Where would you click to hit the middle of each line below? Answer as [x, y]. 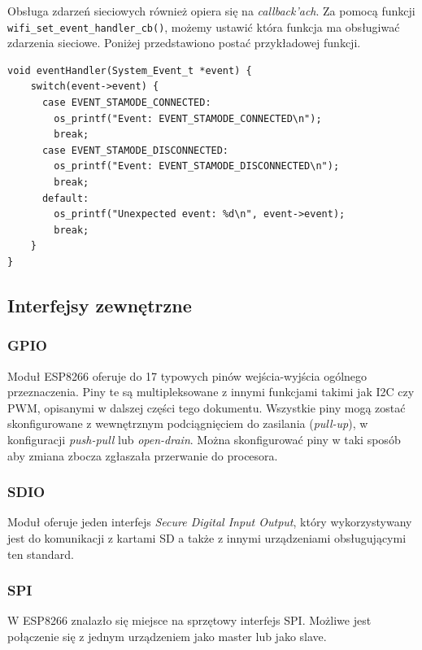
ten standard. [41, 554]
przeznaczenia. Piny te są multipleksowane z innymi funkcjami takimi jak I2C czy [211, 392]
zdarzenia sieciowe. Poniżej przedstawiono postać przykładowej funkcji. [184, 43]
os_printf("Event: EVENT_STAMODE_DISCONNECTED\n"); [197, 166]
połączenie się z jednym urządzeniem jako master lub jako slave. [167, 636]
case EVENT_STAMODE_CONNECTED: [126, 103]
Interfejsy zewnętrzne [100, 305]
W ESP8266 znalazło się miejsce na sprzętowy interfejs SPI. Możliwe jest [189, 620]
